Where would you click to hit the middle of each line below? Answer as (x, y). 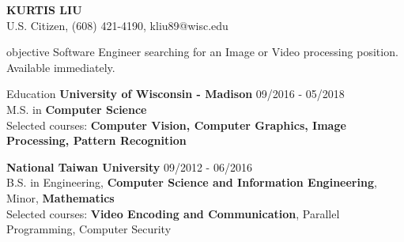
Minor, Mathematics (60, 197)
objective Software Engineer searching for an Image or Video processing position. (202, 52)
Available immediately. (61, 67)
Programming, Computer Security (89, 229)
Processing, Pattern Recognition (96, 140)
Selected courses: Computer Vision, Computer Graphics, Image (176, 125)
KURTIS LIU (44, 9)
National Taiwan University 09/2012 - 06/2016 (129, 166)
